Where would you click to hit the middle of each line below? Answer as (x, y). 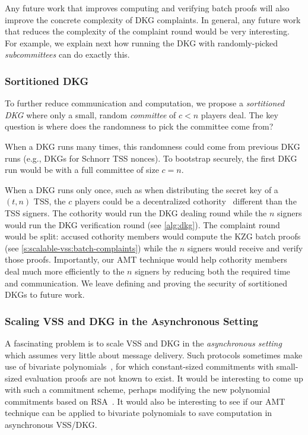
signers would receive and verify (245, 248)
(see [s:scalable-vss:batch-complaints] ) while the (91, 248)
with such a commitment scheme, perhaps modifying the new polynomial (138, 390)
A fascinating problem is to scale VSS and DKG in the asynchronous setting (143, 343)
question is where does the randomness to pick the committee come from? (139, 126)
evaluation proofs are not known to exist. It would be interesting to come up (164, 378)
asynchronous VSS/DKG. (51, 425)
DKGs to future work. (45, 294)
